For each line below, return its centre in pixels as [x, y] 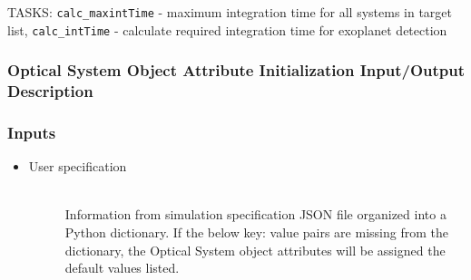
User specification [78, 166]
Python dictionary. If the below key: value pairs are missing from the [256, 232]
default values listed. [122, 268]
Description [50, 91]
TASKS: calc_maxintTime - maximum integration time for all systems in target [230, 12]
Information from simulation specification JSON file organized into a [255, 214]
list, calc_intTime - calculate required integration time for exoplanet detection [227, 29]
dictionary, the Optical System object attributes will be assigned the [255, 250]
